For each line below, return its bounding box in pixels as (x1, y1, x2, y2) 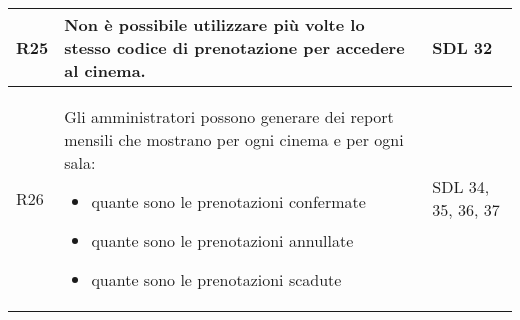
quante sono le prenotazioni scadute (91, 268, 342, 291)
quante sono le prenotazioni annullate (91, 229, 354, 252)
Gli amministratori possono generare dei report (64, 105, 394, 128)
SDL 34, (432, 175, 490, 198)
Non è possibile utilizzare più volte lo (64, 13, 365, 36)
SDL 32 (432, 36, 493, 59)
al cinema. (64, 59, 146, 82)
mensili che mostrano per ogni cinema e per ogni (64, 128, 404, 151)
